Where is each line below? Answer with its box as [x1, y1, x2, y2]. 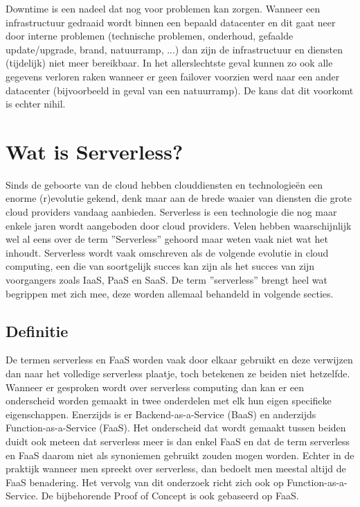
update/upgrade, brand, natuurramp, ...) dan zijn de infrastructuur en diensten [6, 42, 343, 56]
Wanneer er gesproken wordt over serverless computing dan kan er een [6, 379, 305, 394]
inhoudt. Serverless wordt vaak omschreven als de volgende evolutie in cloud [6, 245, 329, 259]
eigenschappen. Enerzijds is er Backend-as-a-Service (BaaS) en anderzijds [6, 406, 316, 421]
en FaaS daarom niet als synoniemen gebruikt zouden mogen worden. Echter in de [6, 447, 354, 462]
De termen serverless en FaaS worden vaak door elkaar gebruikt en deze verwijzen [6, 352, 353, 367]
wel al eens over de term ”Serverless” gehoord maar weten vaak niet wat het [6, 232, 328, 246]
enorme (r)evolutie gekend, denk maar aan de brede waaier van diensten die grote [6, 191, 352, 205]
